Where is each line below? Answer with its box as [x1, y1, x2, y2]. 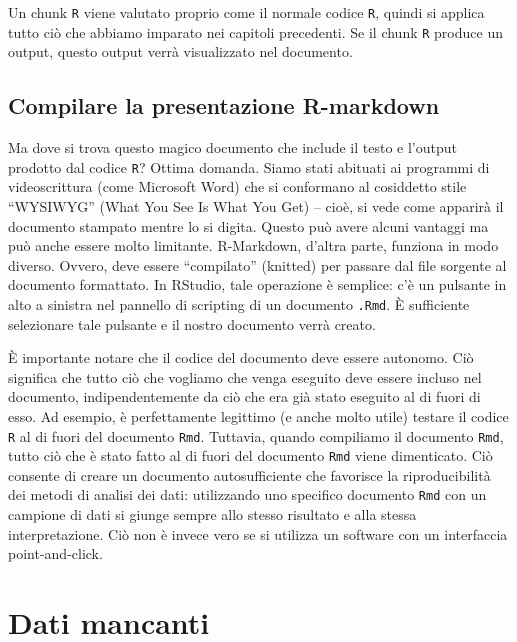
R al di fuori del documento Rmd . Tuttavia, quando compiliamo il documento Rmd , [8, 425, 504, 446]
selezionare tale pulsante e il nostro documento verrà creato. [8, 313, 376, 334]
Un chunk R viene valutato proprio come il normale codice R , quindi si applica [8, 2, 485, 22]
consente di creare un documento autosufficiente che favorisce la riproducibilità [8, 464, 491, 485]
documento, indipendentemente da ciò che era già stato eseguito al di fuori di [8, 386, 481, 407]
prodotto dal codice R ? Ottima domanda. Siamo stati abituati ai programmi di [8, 156, 490, 177]
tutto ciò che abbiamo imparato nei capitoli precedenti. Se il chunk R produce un [8, 21, 503, 42]
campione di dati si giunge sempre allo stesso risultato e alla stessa [8, 504, 417, 525]
